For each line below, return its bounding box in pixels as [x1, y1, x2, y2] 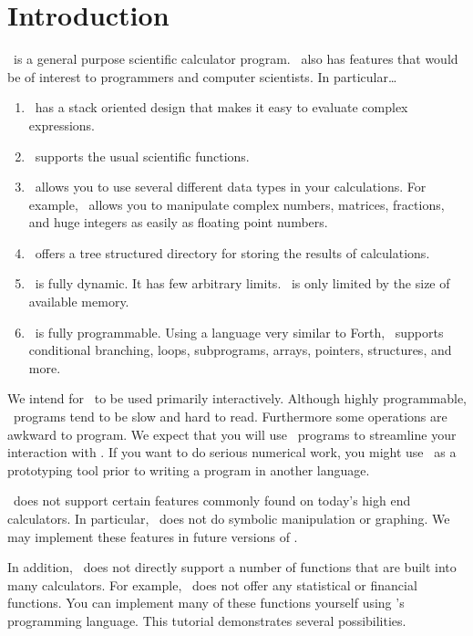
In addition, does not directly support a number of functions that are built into [7, 558, 457, 577]
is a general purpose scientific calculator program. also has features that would [13, 49, 458, 68]
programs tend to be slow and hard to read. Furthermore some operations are [13, 407, 447, 426]
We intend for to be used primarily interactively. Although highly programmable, [7, 389, 467, 408]
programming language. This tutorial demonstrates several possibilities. [7, 610, 406, 630]
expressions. [28, 115, 96, 134]
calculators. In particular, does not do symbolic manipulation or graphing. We [7, 509, 450, 527]
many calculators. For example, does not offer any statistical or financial [7, 575, 417, 594]
